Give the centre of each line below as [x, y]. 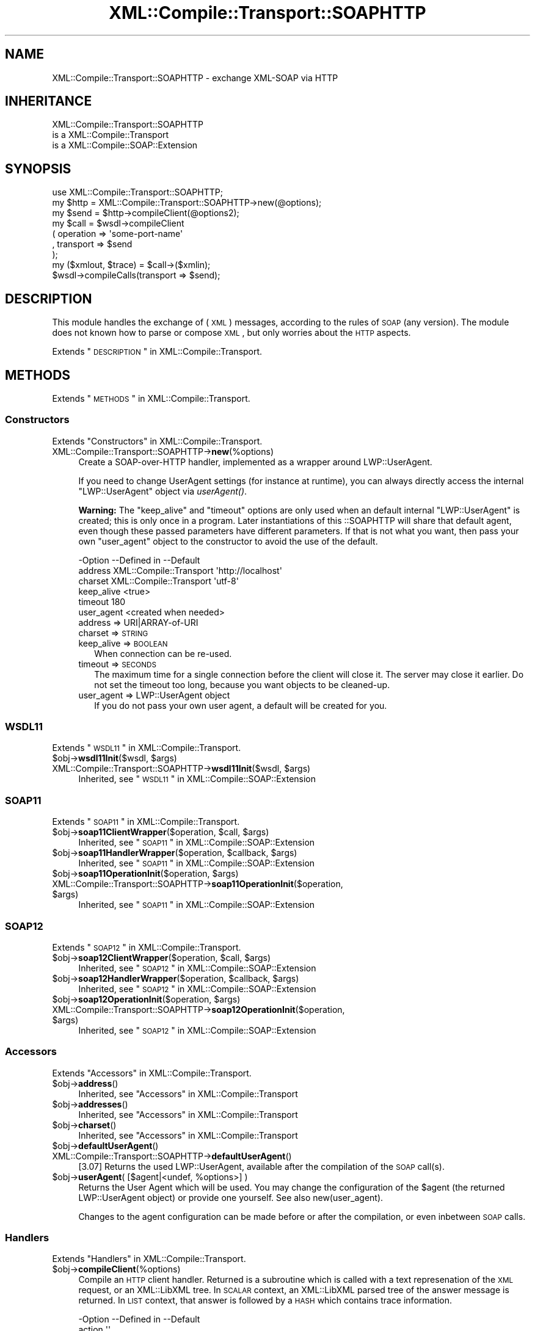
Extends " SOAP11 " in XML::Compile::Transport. [146, 822]
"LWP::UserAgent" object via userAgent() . [163, 491]
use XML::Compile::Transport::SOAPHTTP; [137, 192]
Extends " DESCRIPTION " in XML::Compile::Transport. [157, 352]
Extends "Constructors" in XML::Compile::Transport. [157, 441]
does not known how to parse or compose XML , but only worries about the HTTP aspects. [231, 333]
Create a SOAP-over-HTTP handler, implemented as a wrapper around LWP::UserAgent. [255, 462]
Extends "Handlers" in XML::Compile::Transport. [149, 1259]
